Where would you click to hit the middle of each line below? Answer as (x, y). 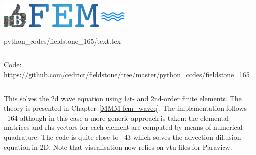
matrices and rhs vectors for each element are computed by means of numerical (123, 127)
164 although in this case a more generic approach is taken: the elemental (118, 117)
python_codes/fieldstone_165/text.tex (63, 41)
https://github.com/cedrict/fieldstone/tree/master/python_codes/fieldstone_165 (127, 75)
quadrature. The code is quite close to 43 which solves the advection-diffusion (123, 137)
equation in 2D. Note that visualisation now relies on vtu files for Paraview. (118, 146)
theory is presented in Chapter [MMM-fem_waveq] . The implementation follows (126, 108)
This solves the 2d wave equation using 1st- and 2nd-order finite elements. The (123, 98)
